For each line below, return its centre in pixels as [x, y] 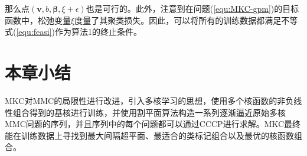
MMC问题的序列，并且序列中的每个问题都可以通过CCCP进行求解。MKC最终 [153, 124]
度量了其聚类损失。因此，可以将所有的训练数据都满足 [178, 20]
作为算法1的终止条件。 [98, 32]
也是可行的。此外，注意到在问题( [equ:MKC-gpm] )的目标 [192, 8]
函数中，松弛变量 [38, 20]
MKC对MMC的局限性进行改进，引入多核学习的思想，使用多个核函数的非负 [149, 100]
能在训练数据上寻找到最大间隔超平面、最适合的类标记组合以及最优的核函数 [149, 135]
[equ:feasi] [34, 32]
